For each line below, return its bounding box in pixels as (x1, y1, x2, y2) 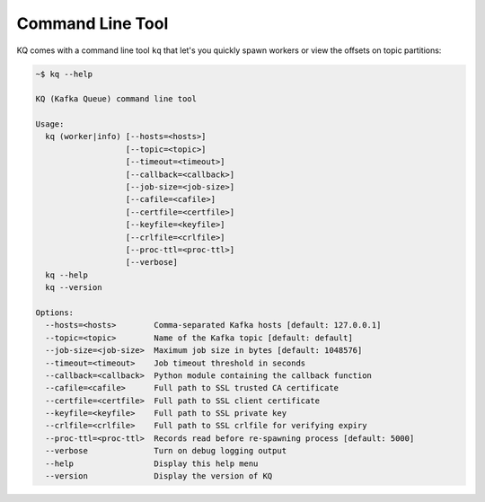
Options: (35, 307, 75, 318)
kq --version (45, 283, 102, 293)
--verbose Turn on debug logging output (45, 445, 287, 456)
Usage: (35, 119, 65, 129)
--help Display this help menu (45, 458, 259, 469)
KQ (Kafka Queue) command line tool (35, 94, 198, 104)
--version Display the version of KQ (45, 471, 273, 481)
